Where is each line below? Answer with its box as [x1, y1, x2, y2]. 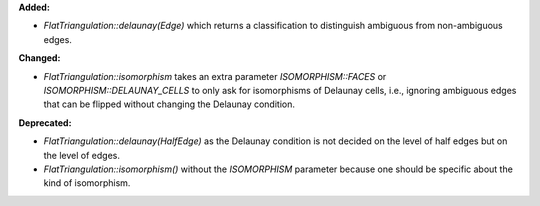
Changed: [18, 52, 61, 64]
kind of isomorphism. [43, 177, 131, 189]
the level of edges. [43, 149, 120, 161]
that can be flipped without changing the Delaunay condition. [43, 98, 295, 110]
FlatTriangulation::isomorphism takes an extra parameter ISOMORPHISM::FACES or [43, 70, 387, 82]
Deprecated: [18, 116, 72, 129]
